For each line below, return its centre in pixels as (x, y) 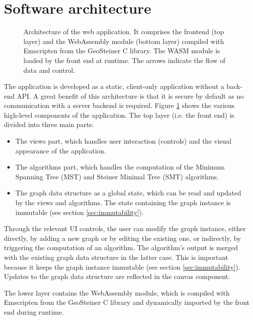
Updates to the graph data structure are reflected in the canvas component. (117, 276)
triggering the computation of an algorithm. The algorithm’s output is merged (121, 247)
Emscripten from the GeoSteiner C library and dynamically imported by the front (127, 302)
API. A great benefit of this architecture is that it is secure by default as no (130, 96)
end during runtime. (34, 311)
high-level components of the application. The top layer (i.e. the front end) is (119, 115)
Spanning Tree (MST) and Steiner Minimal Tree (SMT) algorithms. (117, 176)
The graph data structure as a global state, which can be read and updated (128, 193)
